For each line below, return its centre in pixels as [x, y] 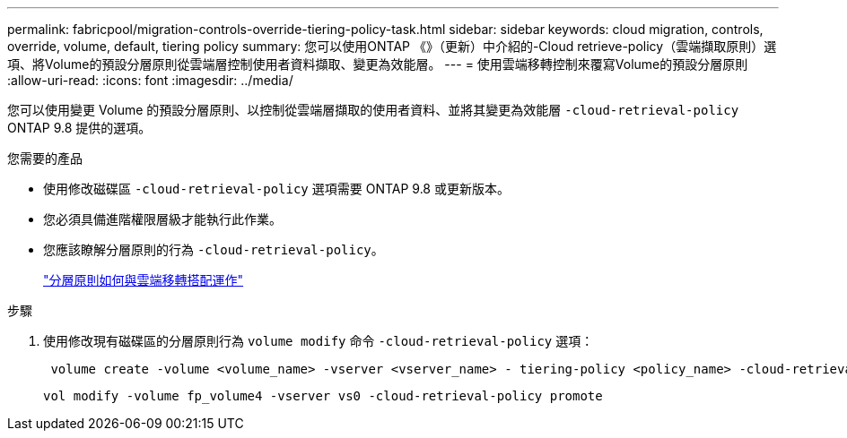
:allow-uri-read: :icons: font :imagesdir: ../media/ [150, 80]
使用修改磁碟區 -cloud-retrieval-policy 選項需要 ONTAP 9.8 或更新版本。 [276, 189]
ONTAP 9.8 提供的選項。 [79, 128]
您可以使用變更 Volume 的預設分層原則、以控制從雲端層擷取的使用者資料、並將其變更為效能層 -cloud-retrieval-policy [373, 110]
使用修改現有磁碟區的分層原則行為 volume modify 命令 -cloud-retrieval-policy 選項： [319, 341]
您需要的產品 [45, 158]
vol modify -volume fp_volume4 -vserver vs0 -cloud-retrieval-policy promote [323, 396]
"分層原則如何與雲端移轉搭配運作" [144, 280]
